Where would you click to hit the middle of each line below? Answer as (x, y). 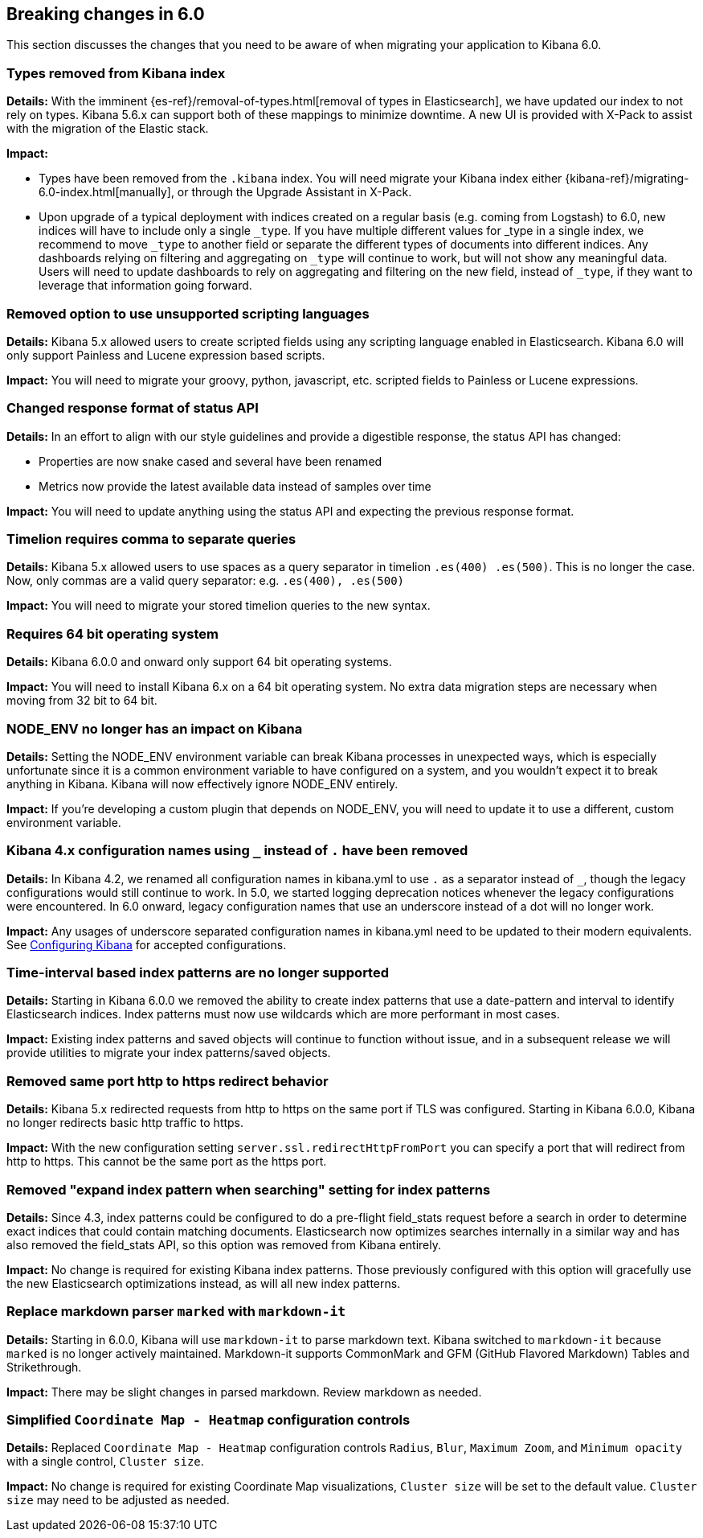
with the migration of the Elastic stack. (108, 129)
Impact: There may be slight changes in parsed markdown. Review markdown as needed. (244, 1392)
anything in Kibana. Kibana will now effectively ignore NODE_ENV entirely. (202, 783)
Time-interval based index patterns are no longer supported (198, 973)
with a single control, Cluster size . (105, 1462)
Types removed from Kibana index (116, 73)
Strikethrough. (44, 1367)
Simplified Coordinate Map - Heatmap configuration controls (208, 1420)
